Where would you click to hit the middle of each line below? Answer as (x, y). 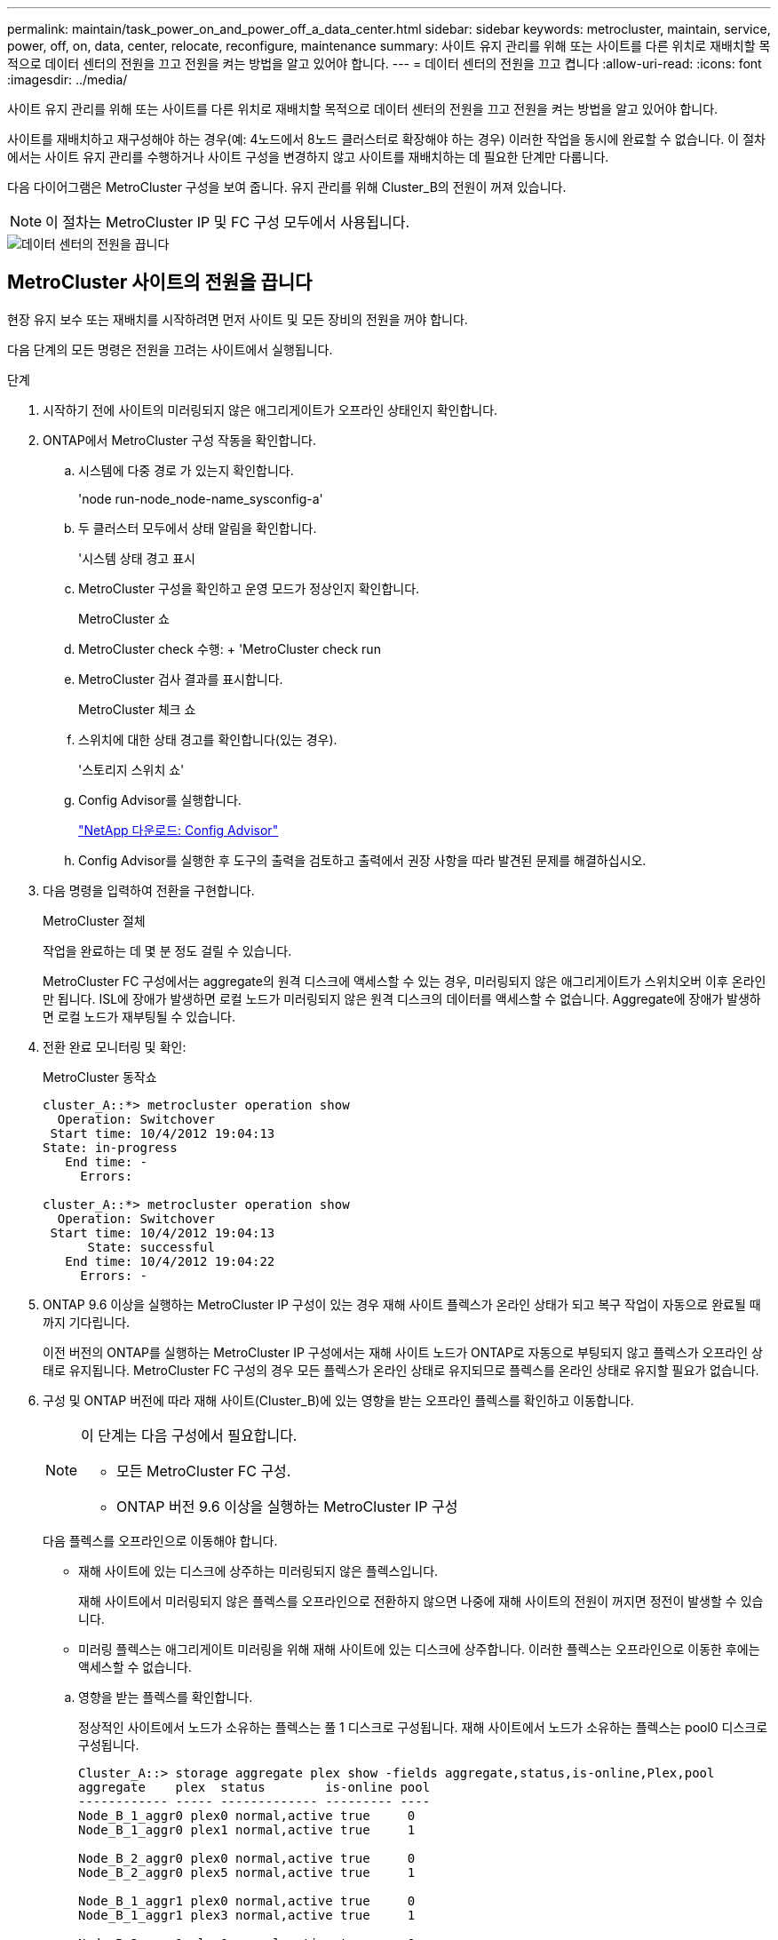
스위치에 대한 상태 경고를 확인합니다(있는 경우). (208, 739)
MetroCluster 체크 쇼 (137, 709)
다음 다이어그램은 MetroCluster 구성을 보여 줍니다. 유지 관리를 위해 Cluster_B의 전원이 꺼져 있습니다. (287, 187)
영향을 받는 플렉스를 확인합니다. (166, 1697)
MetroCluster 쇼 (124, 618)
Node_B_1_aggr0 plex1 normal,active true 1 (247, 1829)
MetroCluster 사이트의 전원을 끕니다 (160, 282)
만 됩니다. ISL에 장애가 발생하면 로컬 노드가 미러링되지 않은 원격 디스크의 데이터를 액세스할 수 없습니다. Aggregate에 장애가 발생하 (402, 998)
